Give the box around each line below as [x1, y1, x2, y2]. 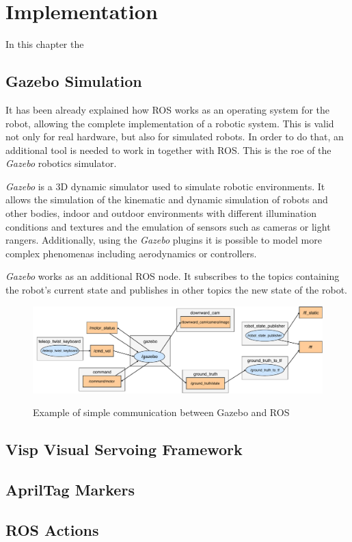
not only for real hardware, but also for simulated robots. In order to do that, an [5, 129, 344, 144]
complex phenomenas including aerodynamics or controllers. [5, 246, 257, 260]
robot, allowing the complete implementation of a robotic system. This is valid [5, 116, 334, 130]
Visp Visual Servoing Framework [5, 439, 243, 460]
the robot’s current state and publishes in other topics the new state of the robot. [5, 283, 347, 297]
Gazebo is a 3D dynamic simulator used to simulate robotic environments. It [5, 179, 325, 193]
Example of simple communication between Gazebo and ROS [33, 405, 290, 420]
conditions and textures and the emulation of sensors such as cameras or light [5, 219, 331, 233]
